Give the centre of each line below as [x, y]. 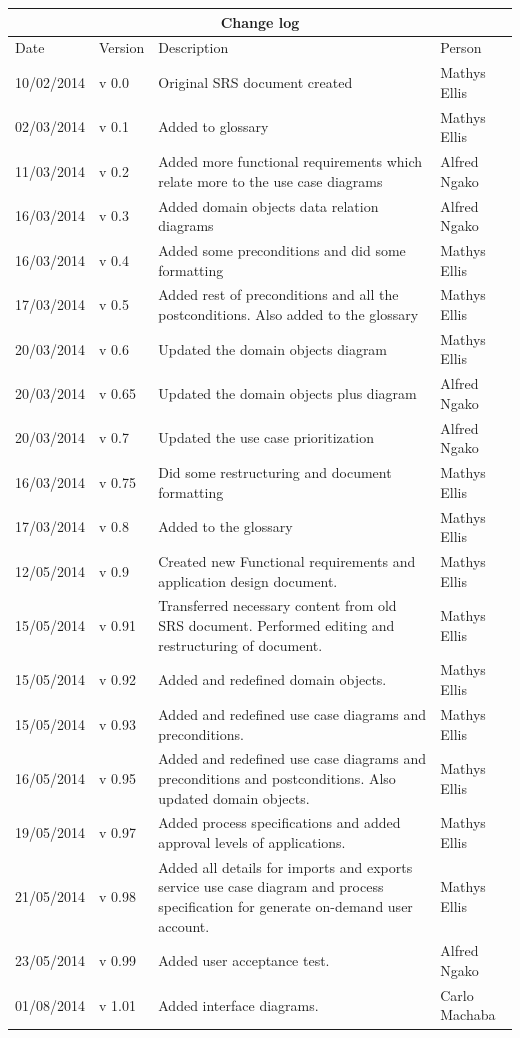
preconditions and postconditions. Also [277, 777]
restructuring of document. [240, 644]
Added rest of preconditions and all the [278, 294]
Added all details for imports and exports [285, 866]
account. [184, 925]
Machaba [468, 1014]
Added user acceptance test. [244, 960]
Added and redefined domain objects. [272, 679]
